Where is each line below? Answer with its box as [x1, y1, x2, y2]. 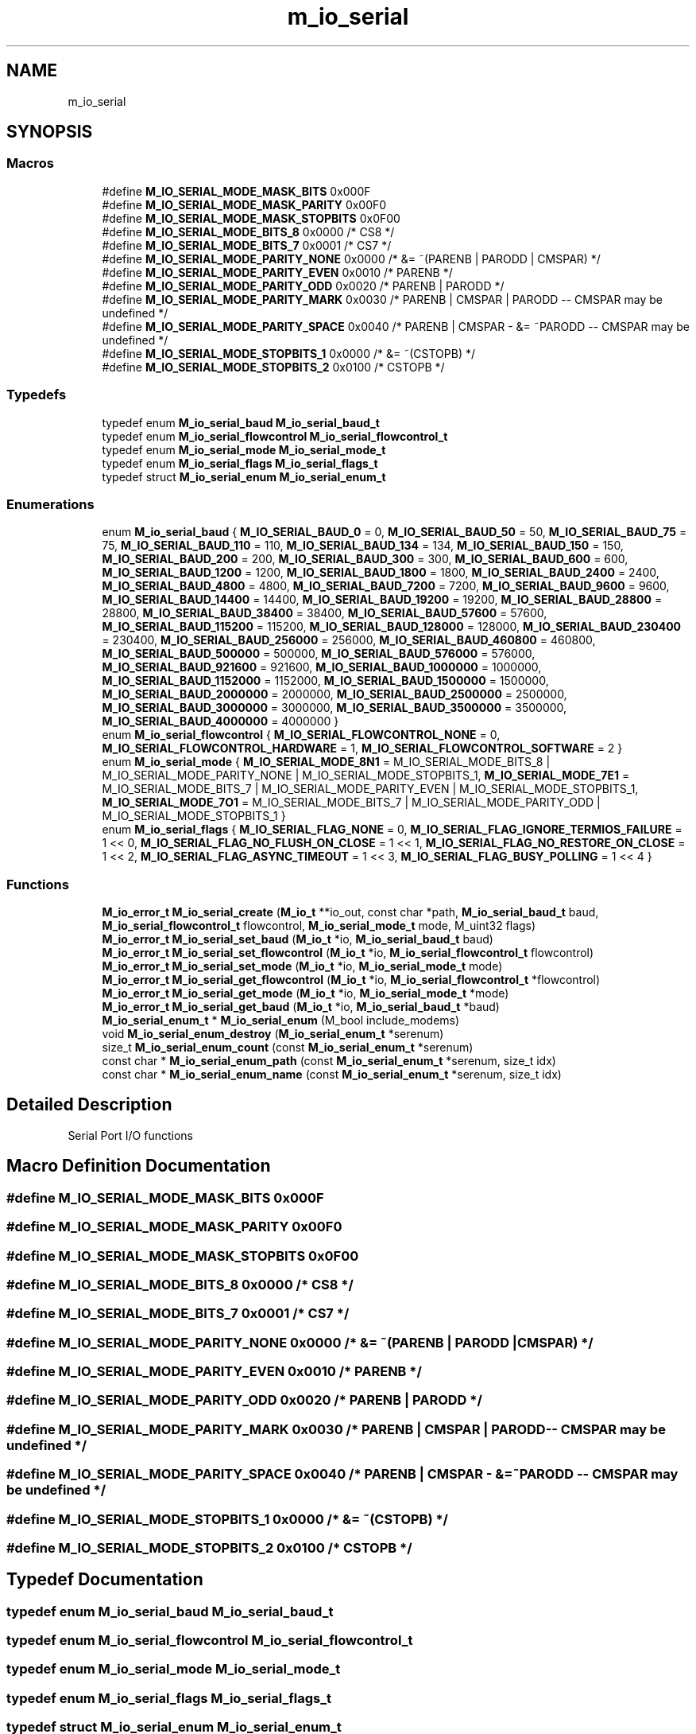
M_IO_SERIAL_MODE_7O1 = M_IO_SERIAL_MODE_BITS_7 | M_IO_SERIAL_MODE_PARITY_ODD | [102, 795, 601, 810]
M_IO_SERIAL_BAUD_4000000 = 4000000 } [102, 714, 339, 729]
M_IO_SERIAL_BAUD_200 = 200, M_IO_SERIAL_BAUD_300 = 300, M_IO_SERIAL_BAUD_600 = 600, [102, 552, 628, 566]
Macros [6, 155, 54, 172]
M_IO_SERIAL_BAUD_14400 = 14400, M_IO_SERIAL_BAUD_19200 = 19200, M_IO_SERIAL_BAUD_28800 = [102, 593, 663, 607]
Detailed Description [6, 1094, 172, 1115]
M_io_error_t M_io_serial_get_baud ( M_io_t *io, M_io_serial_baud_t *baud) [102, 1000, 500, 1014]
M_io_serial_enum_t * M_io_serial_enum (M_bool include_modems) [102, 1013, 460, 1028]
